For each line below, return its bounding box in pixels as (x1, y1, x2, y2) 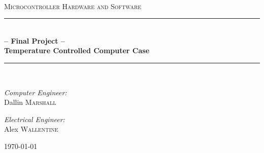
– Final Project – (4, 35, 65, 46)
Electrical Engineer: (4, 113, 65, 124)
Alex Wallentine (4, 124, 58, 134)
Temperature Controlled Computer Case (4, 45, 150, 56)
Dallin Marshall (4, 97, 56, 107)
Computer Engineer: (4, 87, 67, 97)
